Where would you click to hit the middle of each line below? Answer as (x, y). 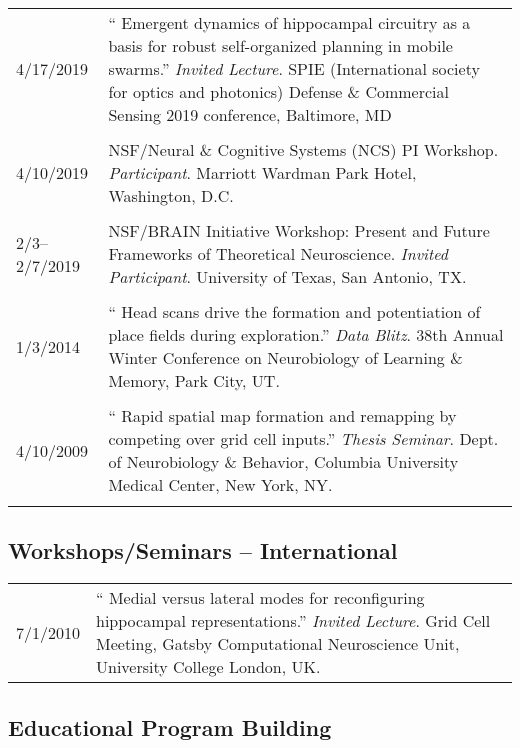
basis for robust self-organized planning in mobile (280, 45)
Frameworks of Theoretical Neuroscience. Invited (278, 253)
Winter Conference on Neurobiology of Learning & (285, 357)
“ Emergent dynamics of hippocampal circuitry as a (289, 22)
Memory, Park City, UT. (194, 380)
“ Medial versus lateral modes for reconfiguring (260, 598)
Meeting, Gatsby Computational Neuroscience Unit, (278, 644)
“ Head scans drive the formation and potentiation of (294, 311)
